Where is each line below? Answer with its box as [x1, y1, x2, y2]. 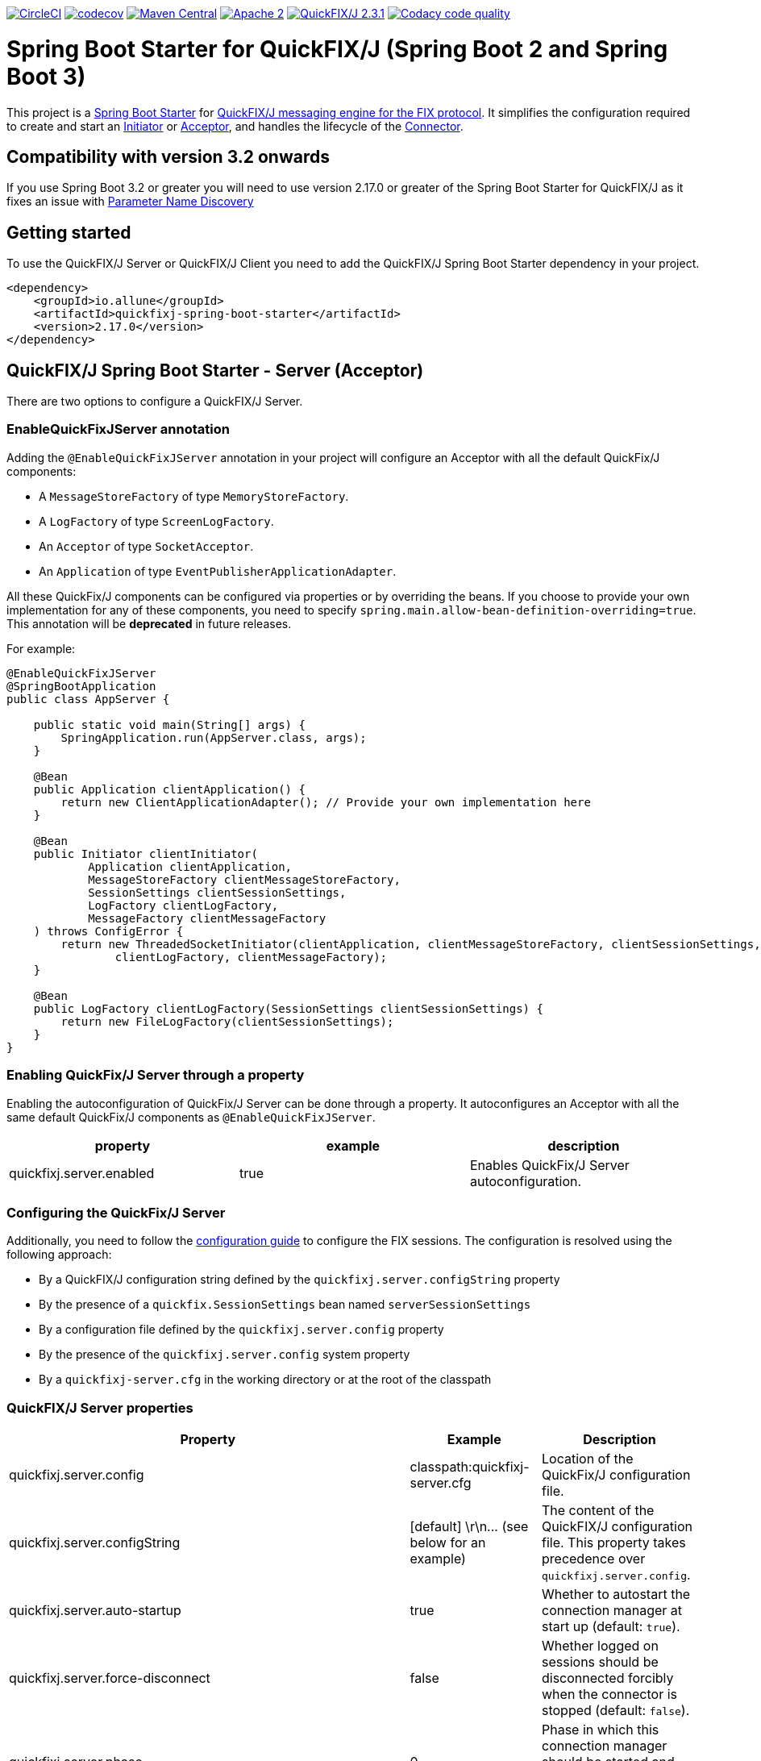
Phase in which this [542, 1721, 659, 1738]
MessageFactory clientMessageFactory [88, 911, 326, 925]
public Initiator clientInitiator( [33, 847, 258, 860]
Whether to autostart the [542, 1586, 691, 1603]
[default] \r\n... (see [410, 1518, 529, 1535]
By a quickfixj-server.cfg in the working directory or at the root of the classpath [39, 1372, 492, 1387]
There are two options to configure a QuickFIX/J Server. [6, 394, 303, 409]
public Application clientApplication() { [33, 782, 306, 796]
